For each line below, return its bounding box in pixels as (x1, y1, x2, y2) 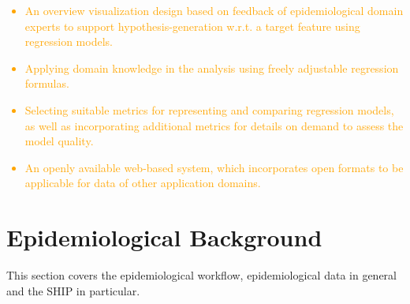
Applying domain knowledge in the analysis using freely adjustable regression (24, 59, 399, 76)
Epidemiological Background (6, 221, 322, 253)
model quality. (24, 133, 94, 149)
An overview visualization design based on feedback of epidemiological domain (24, 2, 404, 18)
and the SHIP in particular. (6, 282, 140, 298)
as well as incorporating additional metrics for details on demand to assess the (24, 117, 404, 133)
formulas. (24, 75, 69, 92)
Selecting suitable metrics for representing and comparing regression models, (24, 101, 394, 118)
